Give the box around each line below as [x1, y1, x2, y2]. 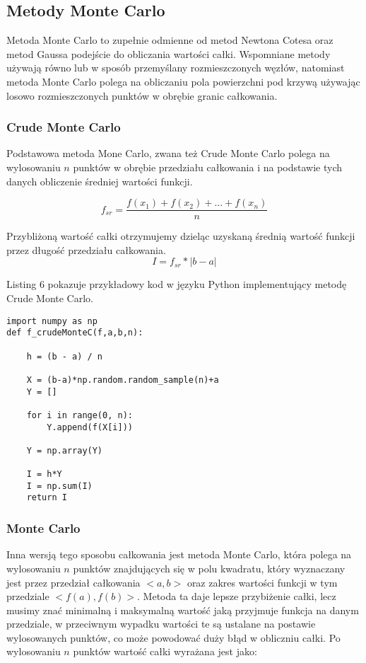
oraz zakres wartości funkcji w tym [187, 575, 338, 589]
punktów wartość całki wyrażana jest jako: [73, 644, 257, 659]
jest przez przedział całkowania [6, 575, 141, 589]
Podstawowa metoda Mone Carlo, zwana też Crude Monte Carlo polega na [6, 146, 330, 161]
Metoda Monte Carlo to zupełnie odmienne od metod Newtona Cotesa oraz [6, 33, 333, 47]
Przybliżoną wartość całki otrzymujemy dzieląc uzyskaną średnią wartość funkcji [6, 229, 355, 243]
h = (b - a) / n [26, 351, 103, 362]
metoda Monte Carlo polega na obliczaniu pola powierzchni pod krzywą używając [6, 74, 360, 88]
